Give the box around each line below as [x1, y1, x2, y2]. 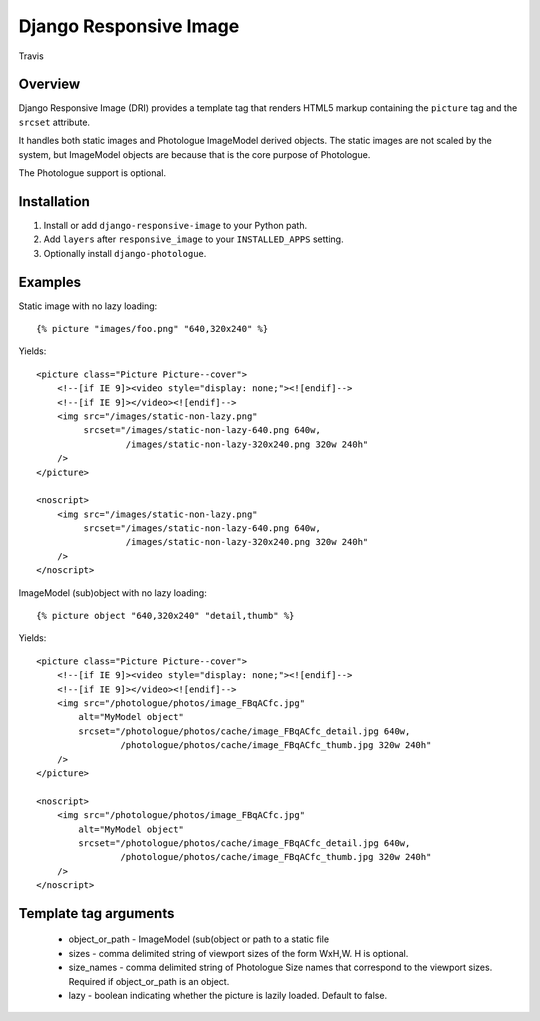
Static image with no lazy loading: [18, 300, 158, 312]
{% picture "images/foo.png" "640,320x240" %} [36, 323, 269, 334]
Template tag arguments [18, 905, 175, 922]
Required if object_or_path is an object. [68, 975, 230, 987]
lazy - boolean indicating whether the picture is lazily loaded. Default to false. [68, 990, 388, 1002]
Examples [18, 273, 82, 290]
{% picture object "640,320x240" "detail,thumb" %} [36, 610, 295, 622]
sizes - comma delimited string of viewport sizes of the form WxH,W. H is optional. [68, 947, 409, 959]
